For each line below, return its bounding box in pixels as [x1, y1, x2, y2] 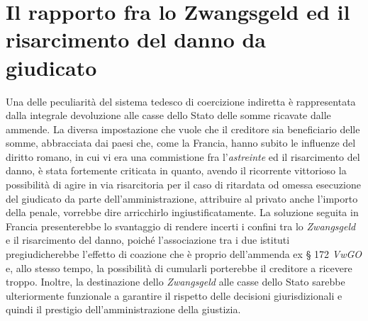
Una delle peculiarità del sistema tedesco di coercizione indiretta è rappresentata [6, 94, 356, 108]
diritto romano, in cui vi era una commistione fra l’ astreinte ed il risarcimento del [6, 149, 360, 164]
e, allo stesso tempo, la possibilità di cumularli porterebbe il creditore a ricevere [6, 260, 352, 275]
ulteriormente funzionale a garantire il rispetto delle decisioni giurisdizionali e [6, 288, 342, 303]
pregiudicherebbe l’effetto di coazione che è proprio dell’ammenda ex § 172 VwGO [6, 247, 362, 261]
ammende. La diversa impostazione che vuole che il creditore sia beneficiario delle [6, 121, 360, 136]
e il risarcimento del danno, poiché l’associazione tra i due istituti [6, 232, 290, 247]
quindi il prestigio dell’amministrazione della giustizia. [6, 302, 241, 317]
